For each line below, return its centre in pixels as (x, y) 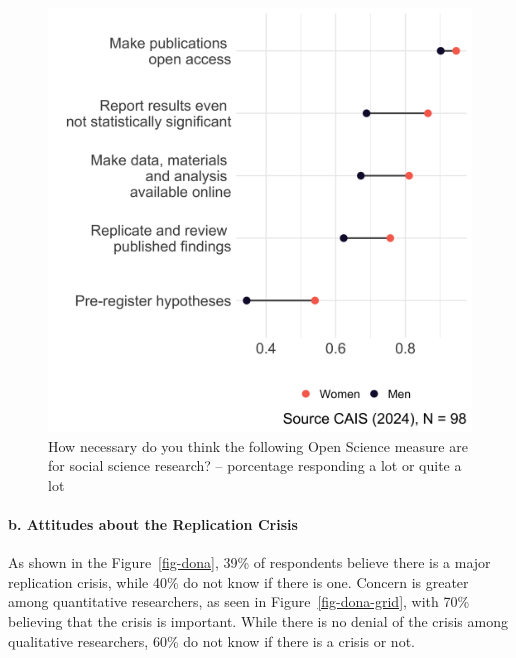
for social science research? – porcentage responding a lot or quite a (255, 465)
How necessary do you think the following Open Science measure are (258, 445)
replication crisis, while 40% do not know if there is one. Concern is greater (238, 581)
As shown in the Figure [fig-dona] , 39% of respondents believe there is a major (249, 562)
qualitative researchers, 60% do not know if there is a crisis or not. (211, 640)
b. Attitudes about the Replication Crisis (153, 523)
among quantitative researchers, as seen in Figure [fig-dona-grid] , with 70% (239, 601)
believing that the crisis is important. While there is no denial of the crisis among (258, 620)
